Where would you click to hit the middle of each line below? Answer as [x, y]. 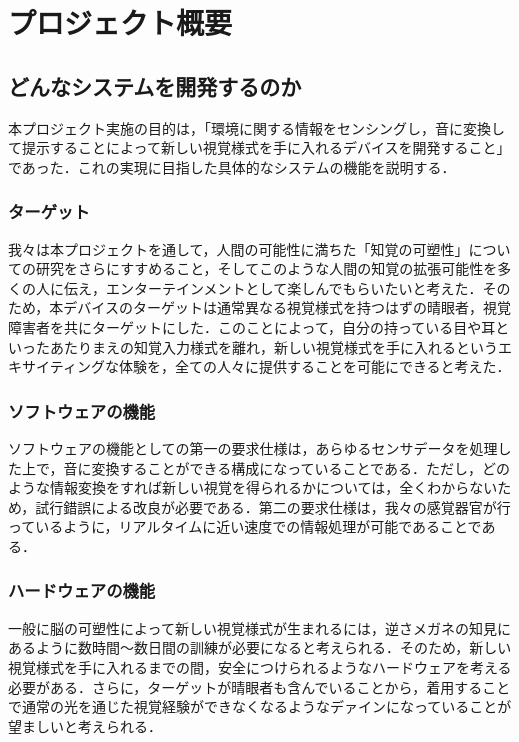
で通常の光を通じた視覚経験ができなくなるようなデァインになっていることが [260, 706]
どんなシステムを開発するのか [155, 85]
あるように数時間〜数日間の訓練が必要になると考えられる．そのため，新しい [260, 647]
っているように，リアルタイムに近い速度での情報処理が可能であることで [245, 526]
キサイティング [56, 366]
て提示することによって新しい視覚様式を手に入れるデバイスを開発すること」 [259, 147]
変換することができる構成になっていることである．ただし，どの [300, 467]
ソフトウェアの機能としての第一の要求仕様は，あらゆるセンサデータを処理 [253, 447]
